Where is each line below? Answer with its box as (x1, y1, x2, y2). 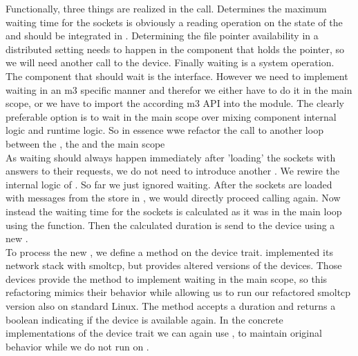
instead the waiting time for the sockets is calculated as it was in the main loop (6, 204, 342, 218)
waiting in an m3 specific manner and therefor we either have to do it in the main (6, 82, 352, 97)
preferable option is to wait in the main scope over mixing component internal (6, 109, 337, 123)
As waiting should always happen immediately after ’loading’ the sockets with (6, 150, 336, 164)
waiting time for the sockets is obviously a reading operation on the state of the (6, 14, 343, 29)
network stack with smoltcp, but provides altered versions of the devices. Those (6, 258, 342, 273)
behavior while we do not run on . (6, 339, 149, 353)
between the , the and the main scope (6, 136, 165, 150)
